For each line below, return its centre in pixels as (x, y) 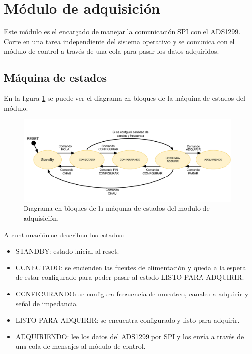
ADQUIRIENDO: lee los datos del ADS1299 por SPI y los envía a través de (130, 336)
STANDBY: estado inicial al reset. (67, 251)
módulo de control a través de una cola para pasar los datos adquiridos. (112, 51)
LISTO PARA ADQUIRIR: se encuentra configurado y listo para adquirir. (127, 320)
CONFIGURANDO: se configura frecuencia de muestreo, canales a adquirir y (132, 293)
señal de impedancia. (47, 303)
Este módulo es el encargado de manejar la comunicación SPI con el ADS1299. (122, 32)
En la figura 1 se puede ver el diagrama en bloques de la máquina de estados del (125, 98)
